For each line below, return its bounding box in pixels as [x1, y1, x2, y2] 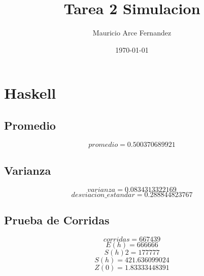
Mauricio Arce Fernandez [92, 27, 172, 38]
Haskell [4, 83, 56, 103]
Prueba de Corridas [4, 212, 110, 228]
